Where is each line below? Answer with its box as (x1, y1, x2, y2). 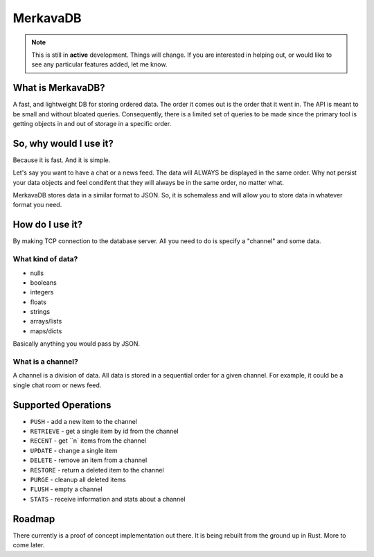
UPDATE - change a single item (30, 446, 118, 454)
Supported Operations (12, 399, 112, 411)
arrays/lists (30, 317, 62, 326)
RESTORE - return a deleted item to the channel (30, 466, 164, 474)
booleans (30, 278, 57, 287)
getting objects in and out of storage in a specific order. (12, 120, 172, 128)
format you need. (12, 201, 62, 209)
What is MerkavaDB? (12, 82, 105, 94)
